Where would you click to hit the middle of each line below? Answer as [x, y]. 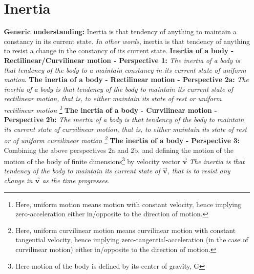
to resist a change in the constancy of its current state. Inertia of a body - [119, 51]
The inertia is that [217, 161]
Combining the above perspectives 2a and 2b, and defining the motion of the [119, 150]
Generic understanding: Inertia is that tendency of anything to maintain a [120, 32]
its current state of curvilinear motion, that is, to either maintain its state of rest [126, 129]
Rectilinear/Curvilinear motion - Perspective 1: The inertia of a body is [122, 60]
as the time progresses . [76, 180]
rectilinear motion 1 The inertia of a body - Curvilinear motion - [111, 109]
